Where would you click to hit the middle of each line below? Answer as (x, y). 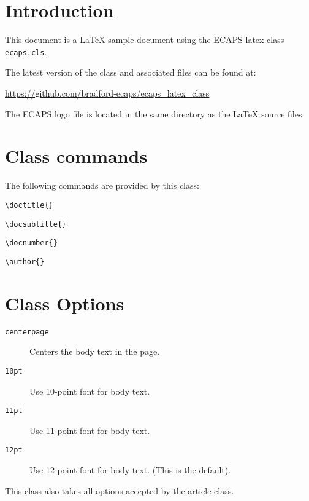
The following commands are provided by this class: (102, 185)
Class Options (65, 303)
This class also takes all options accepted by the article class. (120, 490)
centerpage (27, 332)
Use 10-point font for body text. (90, 391)
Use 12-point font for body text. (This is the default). (130, 470)
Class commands (76, 156)
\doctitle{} (29, 205)
